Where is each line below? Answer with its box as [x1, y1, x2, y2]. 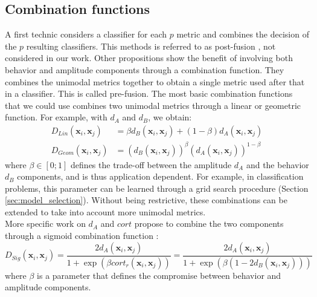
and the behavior [246, 158, 309, 171]
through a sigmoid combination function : [5, 229, 159, 242]
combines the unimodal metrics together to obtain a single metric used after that [5, 75, 305, 88]
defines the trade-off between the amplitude [71, 158, 232, 171]
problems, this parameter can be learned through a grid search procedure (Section [5, 181, 309, 194]
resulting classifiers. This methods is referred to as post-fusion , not [26, 39, 276, 52]
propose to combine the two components [134, 217, 284, 230]
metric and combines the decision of [176, 28, 309, 41]
